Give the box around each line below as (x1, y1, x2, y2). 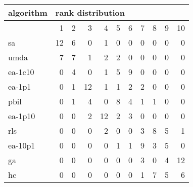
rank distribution (55, 7, 125, 18)
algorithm (8, 7, 47, 18)
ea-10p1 (8, 139, 35, 151)
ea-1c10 (8, 66, 34, 78)
